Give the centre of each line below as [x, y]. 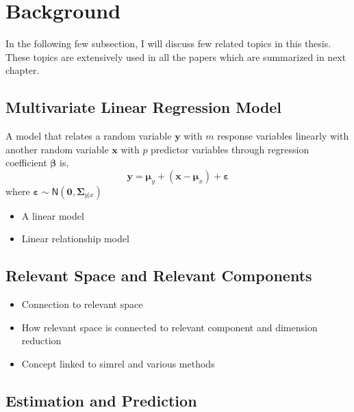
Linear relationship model [75, 239]
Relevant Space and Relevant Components [159, 275]
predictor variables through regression [230, 149]
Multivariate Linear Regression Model [144, 107]
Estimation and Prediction [101, 400]
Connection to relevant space [82, 304]
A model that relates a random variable [89, 136]
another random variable [57, 149]
